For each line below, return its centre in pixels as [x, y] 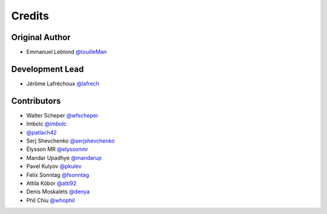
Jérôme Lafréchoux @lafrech [63, 83]
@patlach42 [41, 132]
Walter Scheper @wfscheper [62, 115]
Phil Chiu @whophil [51, 200]
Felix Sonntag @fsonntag [58, 175]
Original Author [41, 37]
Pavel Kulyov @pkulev [54, 166]
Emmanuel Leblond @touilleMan [67, 52]
